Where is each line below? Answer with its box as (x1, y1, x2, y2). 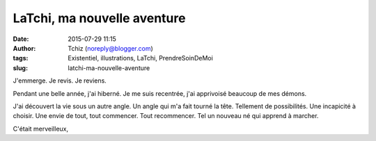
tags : (13, 54, 29, 63)
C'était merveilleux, (13, 124, 69, 133)
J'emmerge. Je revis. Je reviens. (13, 76, 107, 85)
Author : (13, 44, 36, 52)
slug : (13, 63, 28, 72)
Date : (13, 35, 29, 43)
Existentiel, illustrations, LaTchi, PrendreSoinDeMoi (68, 54, 214, 63)
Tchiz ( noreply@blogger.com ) (68, 44, 153, 52)
